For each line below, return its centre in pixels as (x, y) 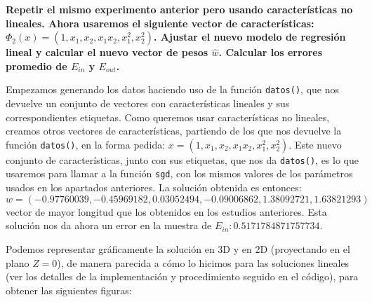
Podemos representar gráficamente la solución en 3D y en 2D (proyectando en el (178, 248)
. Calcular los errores (271, 52)
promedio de (36, 66)
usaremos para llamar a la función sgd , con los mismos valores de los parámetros (179, 173)
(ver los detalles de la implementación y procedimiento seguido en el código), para (182, 276)
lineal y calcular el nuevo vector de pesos (107, 52)
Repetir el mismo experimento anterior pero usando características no (179, 9)
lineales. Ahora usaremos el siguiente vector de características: (160, 23)
